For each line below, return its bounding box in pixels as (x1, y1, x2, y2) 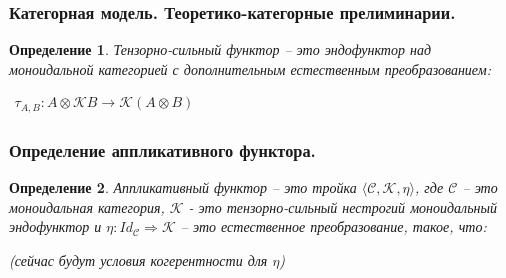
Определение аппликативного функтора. (9, 137, 316, 162)
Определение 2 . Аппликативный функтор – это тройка (9, 177, 357, 198)
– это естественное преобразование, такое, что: (180, 216, 487, 237)
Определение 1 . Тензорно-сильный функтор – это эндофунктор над (9, 39, 432, 60)
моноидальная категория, (9, 196, 165, 217)
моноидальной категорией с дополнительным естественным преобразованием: (9, 58, 491, 79)
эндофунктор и (9, 216, 102, 237)
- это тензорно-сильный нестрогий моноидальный (188, 196, 497, 217)
